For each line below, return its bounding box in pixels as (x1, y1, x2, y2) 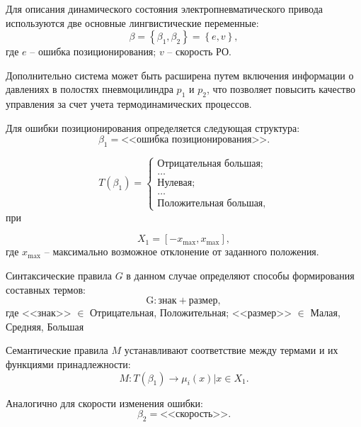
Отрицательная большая (157, 159, 260, 170)
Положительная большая (157, 198, 263, 209)
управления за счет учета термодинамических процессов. (6, 96, 252, 111)
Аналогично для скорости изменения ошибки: (6, 395, 203, 410)
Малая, (310, 305, 340, 320)
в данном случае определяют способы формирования (126, 268, 355, 282)
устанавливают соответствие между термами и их (124, 343, 338, 357)
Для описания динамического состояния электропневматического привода (6, 1, 323, 16)
